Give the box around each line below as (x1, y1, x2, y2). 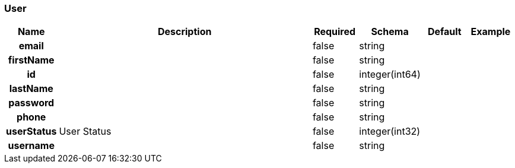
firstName (8, 54, 55, 66)
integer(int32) (359, 125, 421, 138)
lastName (9, 83, 53, 95)
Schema (371, 26, 409, 38)
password (8, 97, 55, 109)
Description (157, 26, 212, 38)
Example (471, 26, 511, 38)
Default (427, 26, 462, 38)
